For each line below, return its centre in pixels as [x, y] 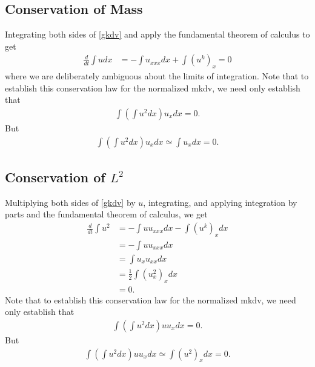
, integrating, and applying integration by [220, 202]
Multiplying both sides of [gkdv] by [70, 202]
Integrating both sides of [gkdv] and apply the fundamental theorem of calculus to [157, 34]
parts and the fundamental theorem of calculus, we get [106, 214]
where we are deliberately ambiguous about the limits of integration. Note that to [157, 76]
